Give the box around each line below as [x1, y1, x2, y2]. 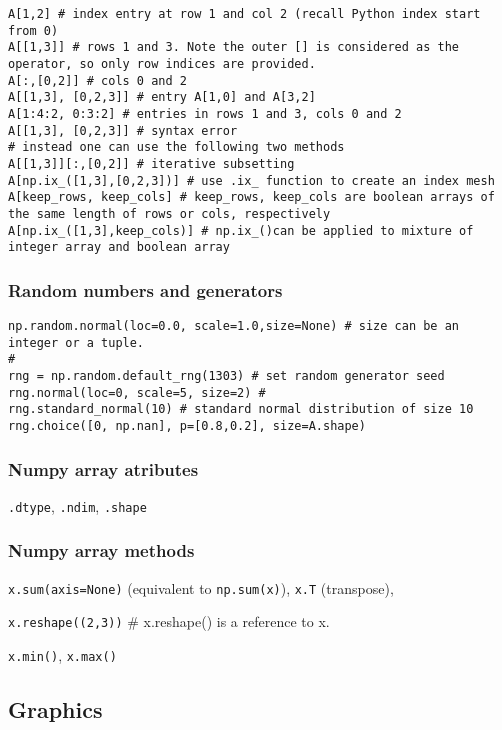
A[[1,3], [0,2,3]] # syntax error [8, 123, 238, 138]
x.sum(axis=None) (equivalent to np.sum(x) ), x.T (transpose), [8, 577, 394, 598]
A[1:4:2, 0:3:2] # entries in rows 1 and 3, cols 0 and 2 [8, 106, 402, 121]
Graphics [8, 694, 103, 725]
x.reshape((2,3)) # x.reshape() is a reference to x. [8, 611, 330, 632]
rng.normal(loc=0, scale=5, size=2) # [8, 385, 266, 400]
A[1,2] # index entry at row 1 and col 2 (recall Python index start [8, 7, 481, 21]
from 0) [8, 23, 59, 38]
